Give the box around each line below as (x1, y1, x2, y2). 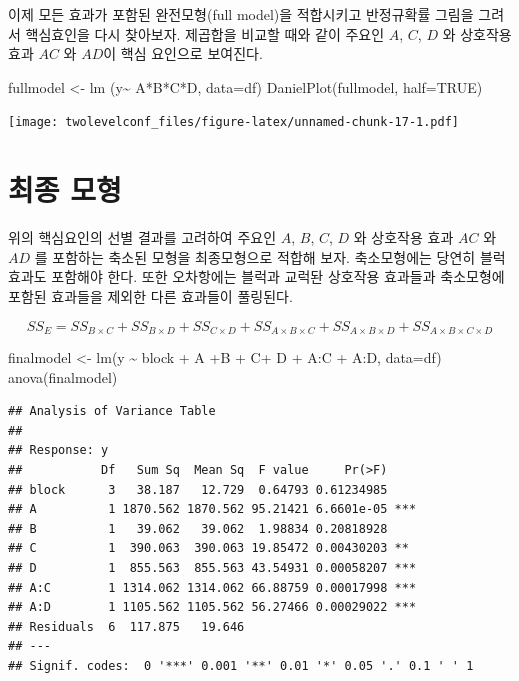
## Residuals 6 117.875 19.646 (8, 619, 245, 634)
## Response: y (8, 443, 109, 458)
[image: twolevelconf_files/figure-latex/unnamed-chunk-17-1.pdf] (8, 115, 460, 130)
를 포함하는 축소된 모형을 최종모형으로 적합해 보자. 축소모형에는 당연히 (34, 246, 476, 267)
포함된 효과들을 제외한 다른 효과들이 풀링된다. (8, 285, 293, 306)
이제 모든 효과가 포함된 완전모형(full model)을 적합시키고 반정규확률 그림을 (8, 4, 474, 24)
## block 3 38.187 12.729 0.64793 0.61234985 (8, 482, 388, 497)
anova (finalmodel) (8, 366, 118, 387)
